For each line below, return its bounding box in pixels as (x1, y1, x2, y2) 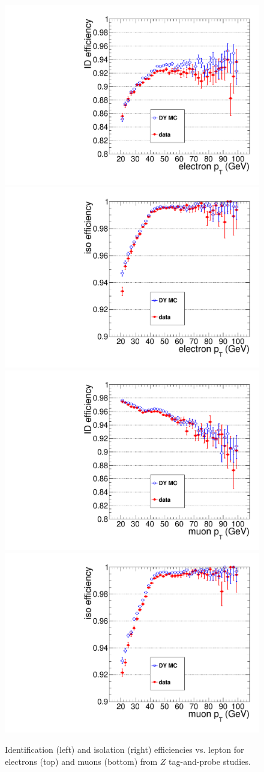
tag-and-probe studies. (169, 755, 251, 767)
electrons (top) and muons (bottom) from (5, 755, 158, 767)
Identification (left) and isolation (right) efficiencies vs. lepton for (5, 743, 244, 755)
